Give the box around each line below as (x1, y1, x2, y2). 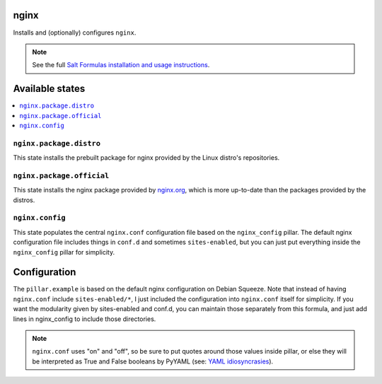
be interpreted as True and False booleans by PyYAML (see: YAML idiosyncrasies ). (32, 357, 274, 366)
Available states (13, 83, 86, 95)
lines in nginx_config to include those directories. (13, 315, 156, 323)
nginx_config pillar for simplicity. (13, 248, 115, 256)
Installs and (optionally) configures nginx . (13, 28, 137, 37)
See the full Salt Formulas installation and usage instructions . (32, 61, 210, 69)
